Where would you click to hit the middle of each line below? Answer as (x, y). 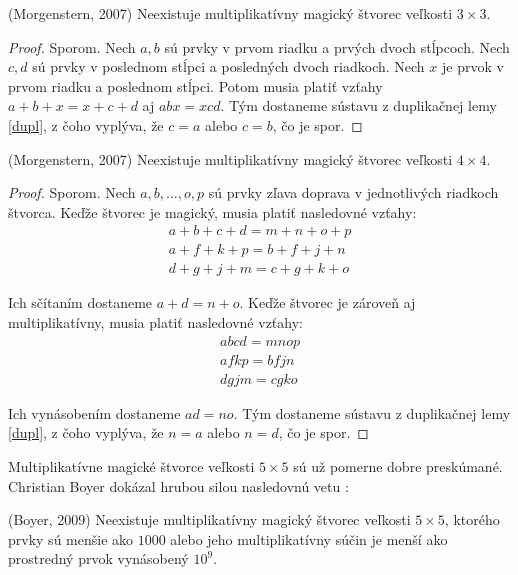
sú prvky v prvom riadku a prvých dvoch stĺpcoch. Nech (337, 46)
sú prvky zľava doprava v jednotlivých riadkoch (353, 192)
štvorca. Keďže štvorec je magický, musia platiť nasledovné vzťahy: (212, 211)
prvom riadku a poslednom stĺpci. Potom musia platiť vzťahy (195, 85)
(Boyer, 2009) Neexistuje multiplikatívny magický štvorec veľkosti (209, 519)
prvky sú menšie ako (71, 538)
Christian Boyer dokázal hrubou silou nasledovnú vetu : (178, 485)
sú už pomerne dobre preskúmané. (398, 465)
